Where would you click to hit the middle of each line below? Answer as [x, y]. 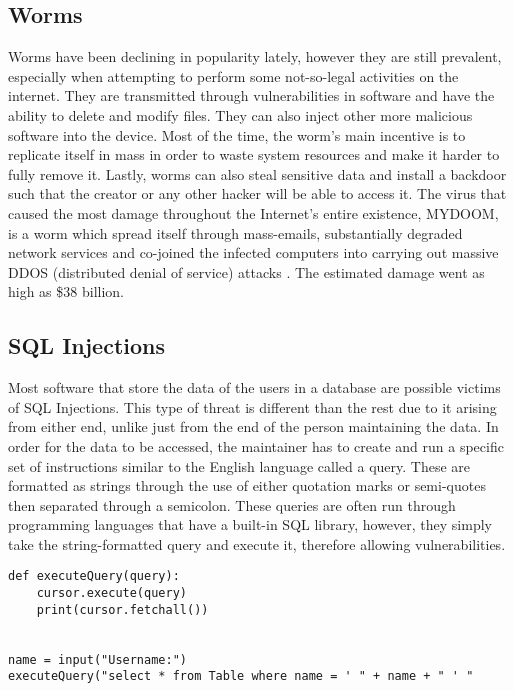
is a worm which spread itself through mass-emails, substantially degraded [235, 232]
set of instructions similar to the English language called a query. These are [239, 465]
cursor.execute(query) [111, 593]
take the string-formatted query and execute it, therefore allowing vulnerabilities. [257, 543]
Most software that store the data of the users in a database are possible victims [254, 387]
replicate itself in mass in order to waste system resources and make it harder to [254, 154]
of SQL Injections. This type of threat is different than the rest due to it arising [252, 406]
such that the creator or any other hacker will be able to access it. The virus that [257, 193]
